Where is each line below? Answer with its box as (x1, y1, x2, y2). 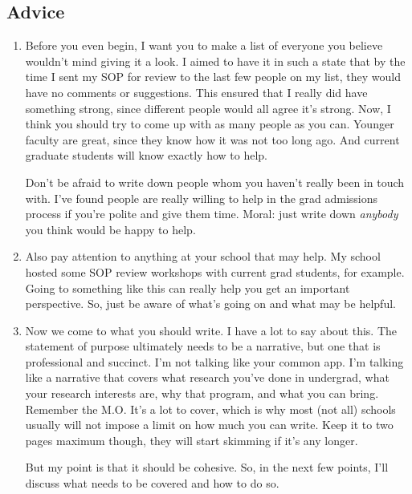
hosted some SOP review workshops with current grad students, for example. (25, 263, 405, 280)
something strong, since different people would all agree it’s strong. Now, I (25, 99, 391, 116)
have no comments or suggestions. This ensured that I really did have (25, 83, 368, 100)
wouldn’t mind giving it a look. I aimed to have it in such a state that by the (25, 52, 406, 69)
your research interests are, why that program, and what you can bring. (25, 385, 379, 402)
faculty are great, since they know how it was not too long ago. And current (25, 131, 400, 148)
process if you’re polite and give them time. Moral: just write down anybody (25, 205, 398, 222)
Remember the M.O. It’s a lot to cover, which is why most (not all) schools (25, 400, 396, 417)
